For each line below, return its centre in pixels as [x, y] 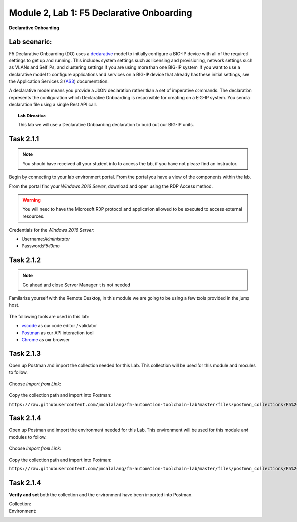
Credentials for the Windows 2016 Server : [52, 230]
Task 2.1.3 [25, 354]
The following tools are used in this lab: [49, 316]
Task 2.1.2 [25, 260]
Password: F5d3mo [41, 246]
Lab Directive [32, 116]
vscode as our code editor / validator [59, 326]
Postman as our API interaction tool [57, 333]
